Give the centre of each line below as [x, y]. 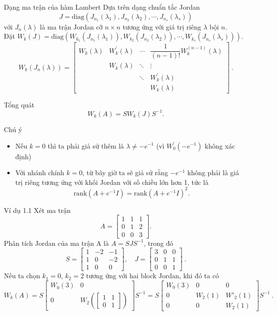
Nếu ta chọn [22, 276]
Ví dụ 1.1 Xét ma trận [37, 210]
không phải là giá [213, 172]
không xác [220, 145]
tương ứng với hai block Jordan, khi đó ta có [152, 276]
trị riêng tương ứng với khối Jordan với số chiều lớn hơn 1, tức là [112, 182]
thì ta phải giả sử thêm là [86, 145]
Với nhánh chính [40, 172]
